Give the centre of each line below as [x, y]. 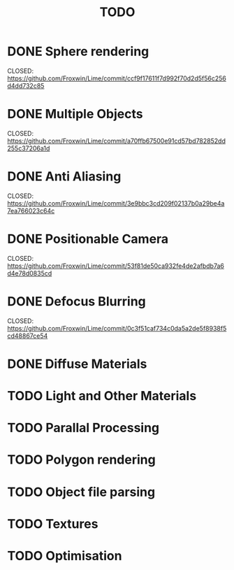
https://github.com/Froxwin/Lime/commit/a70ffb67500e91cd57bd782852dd [116, 141]
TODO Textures [53, 523]
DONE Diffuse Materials [77, 364]
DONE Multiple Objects [75, 114]
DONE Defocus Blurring [77, 301]
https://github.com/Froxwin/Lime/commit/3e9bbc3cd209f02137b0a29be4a [116, 203]
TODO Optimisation [65, 556]
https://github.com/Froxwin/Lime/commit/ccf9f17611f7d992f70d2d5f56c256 [117, 78]
